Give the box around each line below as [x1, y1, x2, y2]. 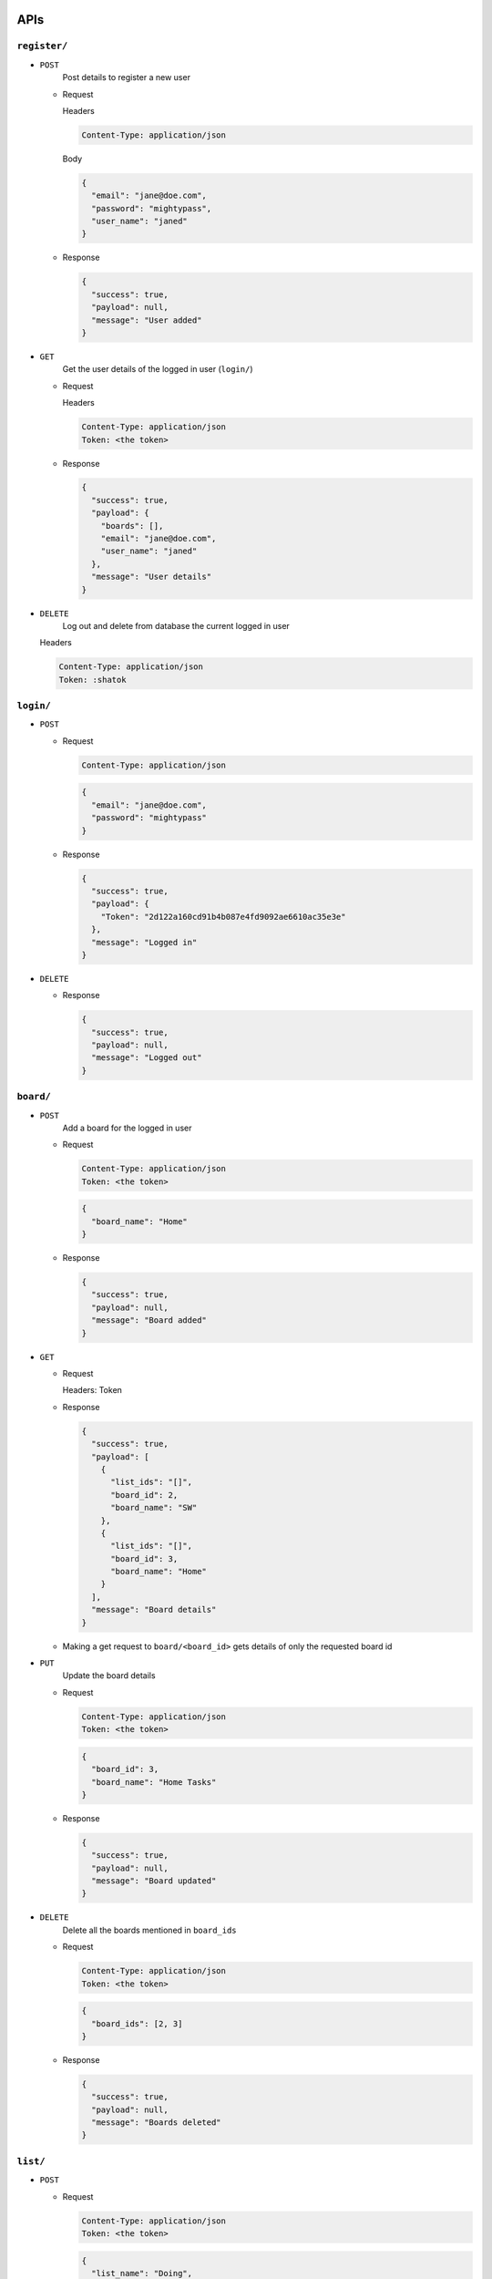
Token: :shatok [58, 675, 127, 685]
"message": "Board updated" [91, 1876, 217, 1886]
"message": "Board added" [91, 1315, 207, 1325]
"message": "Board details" [91, 1604, 217, 1615]
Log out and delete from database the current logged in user [62, 620, 291, 631]
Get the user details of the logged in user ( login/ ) [62, 364, 254, 375]
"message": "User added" [91, 315, 202, 325]
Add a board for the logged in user [62, 1122, 192, 1133]
